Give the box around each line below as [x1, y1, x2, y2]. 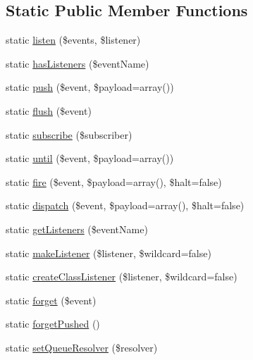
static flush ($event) [6, 103, 92, 118]
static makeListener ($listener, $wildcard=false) [6, 245, 211, 260]
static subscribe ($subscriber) [6, 127, 132, 142]
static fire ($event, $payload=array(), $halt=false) [6, 174, 222, 189]
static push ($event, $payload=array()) [6, 80, 174, 94]
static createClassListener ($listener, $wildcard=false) [6, 269, 237, 284]
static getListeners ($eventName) [6, 221, 148, 236]
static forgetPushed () [6, 316, 100, 331]
